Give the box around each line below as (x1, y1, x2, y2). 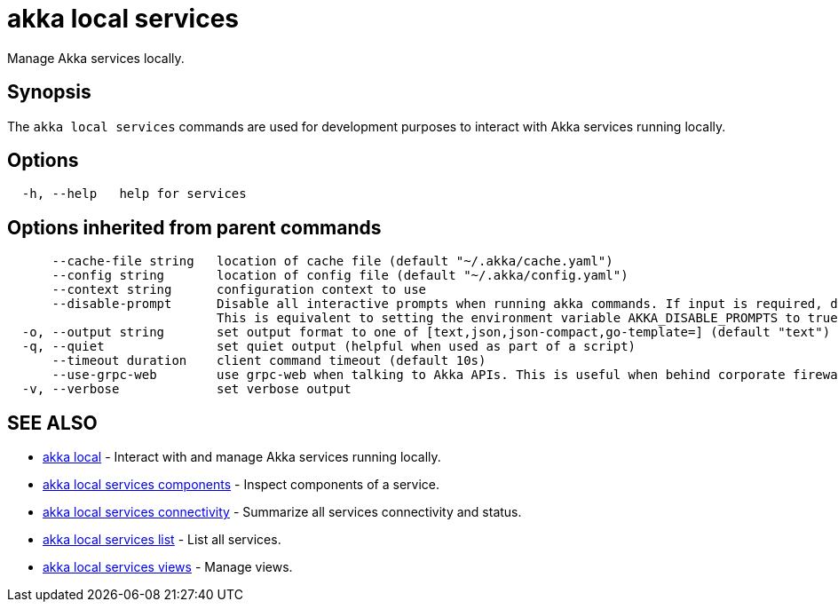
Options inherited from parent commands (7, 216, 382, 239)
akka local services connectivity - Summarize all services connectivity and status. (43, 504, 522, 520)
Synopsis (7, 81, 91, 104)
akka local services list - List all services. (43, 532, 281, 548)
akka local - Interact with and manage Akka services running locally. (43, 449, 441, 465)
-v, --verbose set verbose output (21, 382, 352, 397)
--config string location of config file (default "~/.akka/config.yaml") (51, 268, 628, 283)
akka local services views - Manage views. (43, 559, 293, 575)
